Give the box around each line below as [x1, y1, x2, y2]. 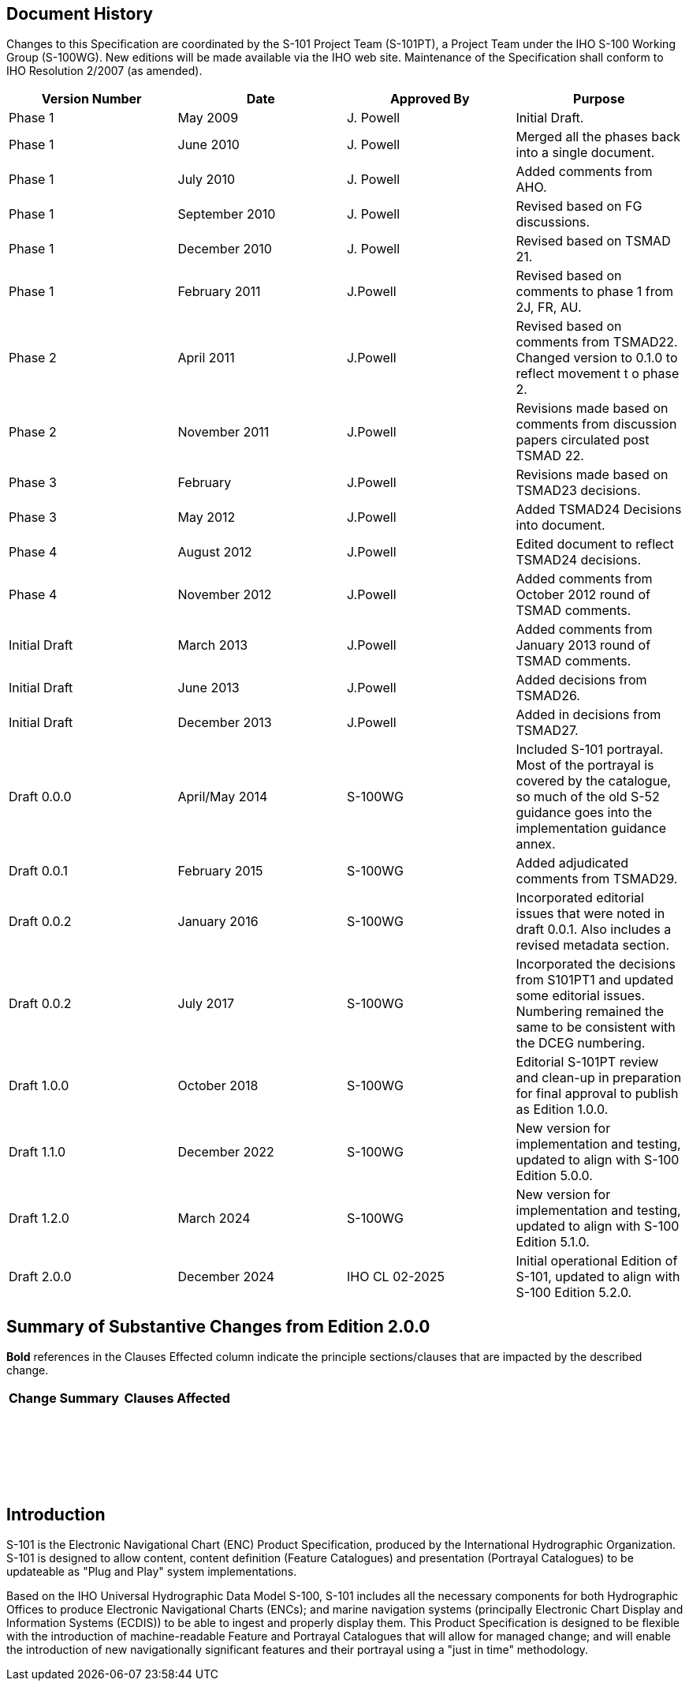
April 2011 [177, 350, 235, 366]
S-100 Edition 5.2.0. [516, 1284, 632, 1301]
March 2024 [177, 1210, 251, 1227]
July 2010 [177, 171, 235, 188]
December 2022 [177, 1144, 274, 1160]
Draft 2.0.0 [9, 1269, 72, 1285]
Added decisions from [516, 672, 647, 688]
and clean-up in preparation [516, 1070, 682, 1086]
